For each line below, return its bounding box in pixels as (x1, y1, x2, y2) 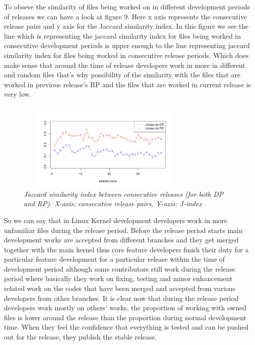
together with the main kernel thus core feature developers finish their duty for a (4, 244, 249, 254)
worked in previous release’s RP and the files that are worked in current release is (4, 79, 251, 89)
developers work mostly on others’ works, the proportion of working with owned (4, 302, 247, 313)
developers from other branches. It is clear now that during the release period (4, 292, 239, 303)
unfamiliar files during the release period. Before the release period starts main (4, 225, 243, 235)
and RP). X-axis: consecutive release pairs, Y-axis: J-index (24, 198, 202, 209)
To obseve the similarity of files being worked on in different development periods (4, 1, 250, 11)
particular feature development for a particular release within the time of (4, 254, 225, 264)
